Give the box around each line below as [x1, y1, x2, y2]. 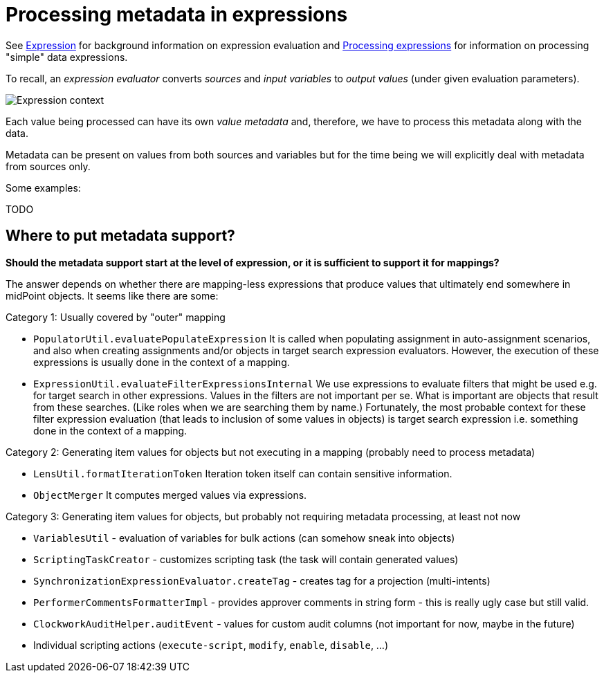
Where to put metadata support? [6, 227, 235, 245]
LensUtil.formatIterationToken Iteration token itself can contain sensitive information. [33, 467, 452, 479]
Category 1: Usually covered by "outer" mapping [6, 311, 226, 323]
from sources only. [6, 160, 91, 172]
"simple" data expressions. [6, 51, 128, 63]
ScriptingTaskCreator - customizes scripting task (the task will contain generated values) [33, 553, 459, 565]
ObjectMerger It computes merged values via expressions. [33, 488, 307, 501]
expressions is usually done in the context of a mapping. [33, 356, 290, 368]
